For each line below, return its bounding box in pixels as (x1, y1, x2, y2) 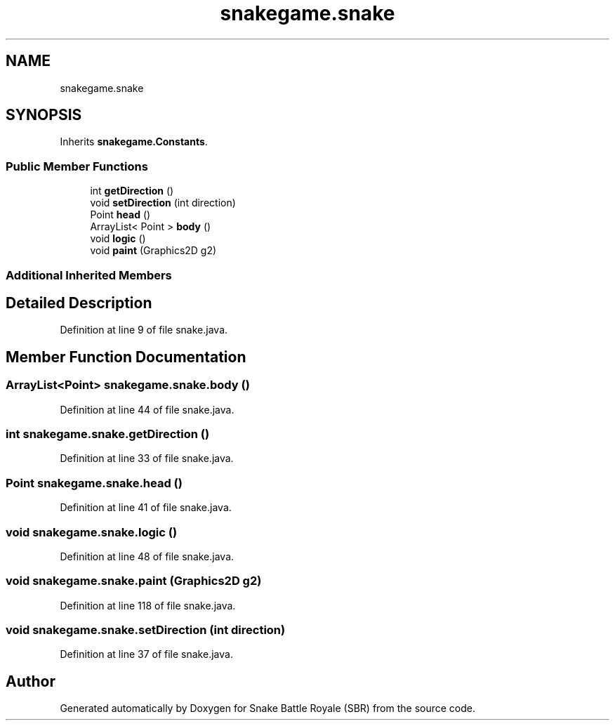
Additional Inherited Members (6, 268, 172, 282)
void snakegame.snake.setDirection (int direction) (6, 623, 286, 637)
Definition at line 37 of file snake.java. (60, 648, 233, 661)
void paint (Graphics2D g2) (90, 244, 217, 257)
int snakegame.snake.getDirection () (6, 427, 210, 441)
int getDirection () (90, 185, 174, 197)
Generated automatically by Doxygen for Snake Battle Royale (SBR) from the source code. (60, 702, 476, 715)
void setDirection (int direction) (90, 197, 236, 209)
